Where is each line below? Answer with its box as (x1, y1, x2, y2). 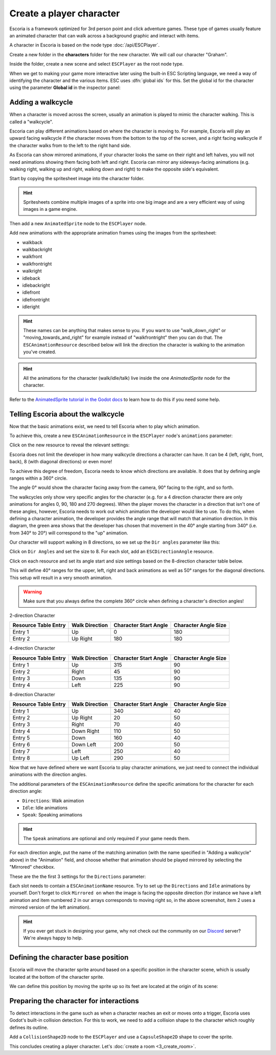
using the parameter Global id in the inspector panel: (9, 84, 121, 91)
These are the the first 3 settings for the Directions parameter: (9, 873, 146, 879)
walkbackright (22, 246, 52, 253)
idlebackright (22, 282, 51, 288)
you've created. (23, 349, 56, 355)
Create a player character (9, 8, 120, 19)
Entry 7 (12, 747, 30, 755)
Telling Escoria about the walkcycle (9, 410, 125, 418)
